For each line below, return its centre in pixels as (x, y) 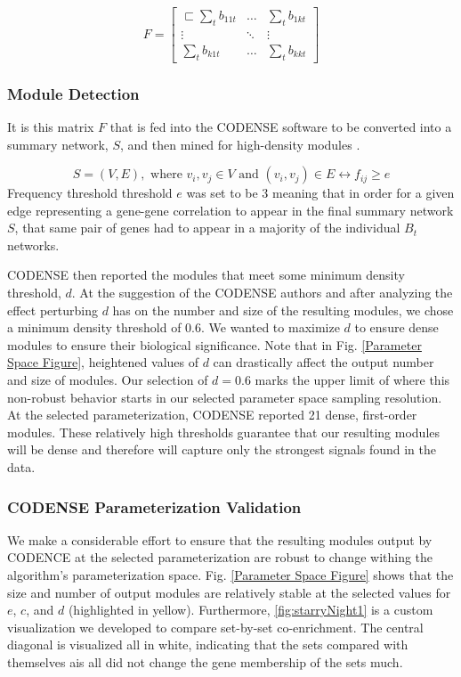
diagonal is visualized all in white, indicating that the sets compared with (208, 644)
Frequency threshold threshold (90, 193)
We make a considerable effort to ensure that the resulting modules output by (220, 539)
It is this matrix (51, 126)
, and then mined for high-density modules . (240, 144)
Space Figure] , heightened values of (103, 362)
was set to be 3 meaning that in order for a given (320, 193)
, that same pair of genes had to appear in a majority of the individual (207, 228)
